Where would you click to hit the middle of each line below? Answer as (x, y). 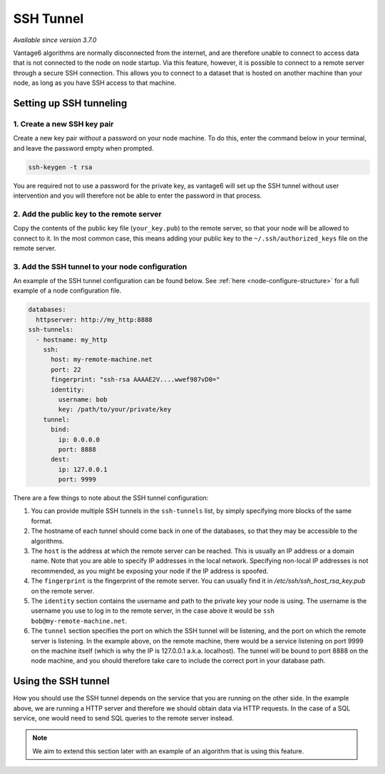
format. (42, 521)
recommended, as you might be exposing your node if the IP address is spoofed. (150, 571)
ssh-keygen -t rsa (60, 167)
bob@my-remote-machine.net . (79, 621)
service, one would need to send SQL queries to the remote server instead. (124, 718)
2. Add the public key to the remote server (87, 214)
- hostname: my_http (72, 340)
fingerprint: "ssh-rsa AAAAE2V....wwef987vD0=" (135, 380)
